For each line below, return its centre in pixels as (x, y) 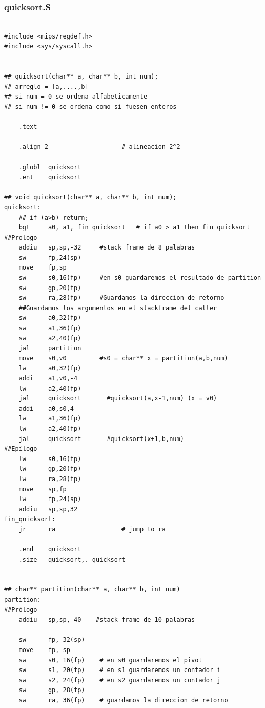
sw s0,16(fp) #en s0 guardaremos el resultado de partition (140, 278)
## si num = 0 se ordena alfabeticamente (76, 97)
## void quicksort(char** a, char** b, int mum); (90, 197)
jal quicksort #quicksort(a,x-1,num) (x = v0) (118, 399)
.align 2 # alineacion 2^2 (99, 147)
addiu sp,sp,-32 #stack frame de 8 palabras (107, 248)
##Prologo (21, 237)
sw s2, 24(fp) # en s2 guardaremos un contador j (120, 680)
